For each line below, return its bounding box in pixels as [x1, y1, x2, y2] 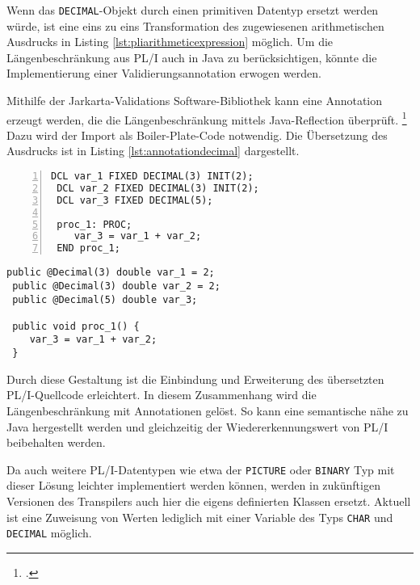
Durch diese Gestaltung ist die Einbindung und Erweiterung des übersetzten [6, 370, 384, 387]
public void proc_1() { [12, 320, 140, 332]
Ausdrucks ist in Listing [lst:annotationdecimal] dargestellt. [6, 142, 300, 159]
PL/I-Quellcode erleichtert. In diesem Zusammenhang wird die [6, 386, 317, 403]
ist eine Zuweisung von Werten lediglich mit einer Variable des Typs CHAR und [6, 508, 393, 525]
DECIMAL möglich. [6, 524, 92, 541]
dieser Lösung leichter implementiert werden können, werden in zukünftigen [6, 477, 380, 494]
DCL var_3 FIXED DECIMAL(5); [57, 194, 213, 206]
